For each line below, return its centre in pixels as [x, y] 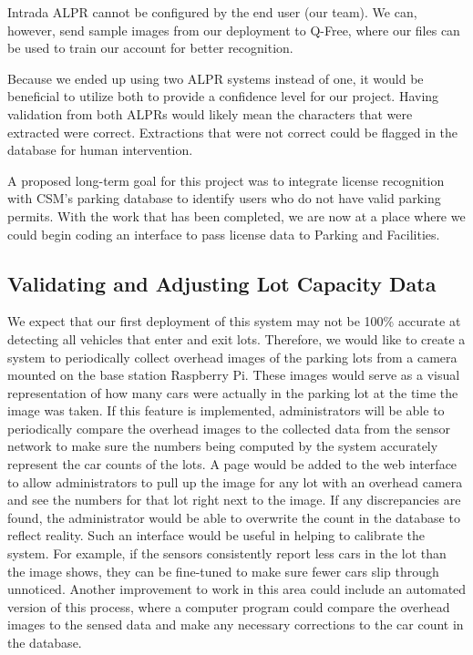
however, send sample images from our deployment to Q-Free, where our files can [234, 30]
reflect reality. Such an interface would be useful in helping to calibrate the [216, 535]
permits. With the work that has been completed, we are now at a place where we [236, 215]
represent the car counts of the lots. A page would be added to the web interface [232, 464]
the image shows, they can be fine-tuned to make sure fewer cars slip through [223, 571]
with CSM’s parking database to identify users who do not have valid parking [224, 198]
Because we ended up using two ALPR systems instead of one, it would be [216, 78]
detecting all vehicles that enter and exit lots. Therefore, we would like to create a [236, 338]
